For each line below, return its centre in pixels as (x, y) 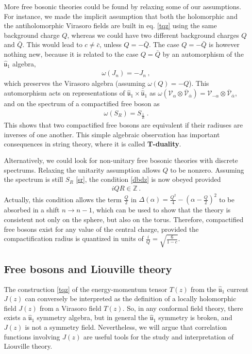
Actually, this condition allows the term (63, 199)
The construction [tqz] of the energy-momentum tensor (86, 289)
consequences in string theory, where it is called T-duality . (93, 144)
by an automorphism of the (203, 54)
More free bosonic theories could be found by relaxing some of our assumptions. (123, 6)
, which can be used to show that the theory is (161, 210)
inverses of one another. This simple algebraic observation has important (112, 134)
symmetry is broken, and (195, 317)
